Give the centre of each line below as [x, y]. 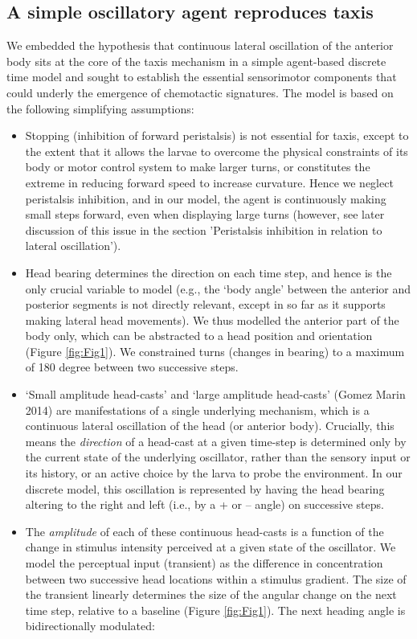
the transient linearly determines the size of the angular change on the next [211, 594]
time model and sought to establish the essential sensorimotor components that [202, 77]
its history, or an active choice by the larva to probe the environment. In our [214, 473]
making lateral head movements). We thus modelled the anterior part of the [212, 319]
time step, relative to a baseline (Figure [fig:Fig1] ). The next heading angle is [215, 610]
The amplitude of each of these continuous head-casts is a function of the [204, 531]
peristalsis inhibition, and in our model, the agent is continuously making [206, 198]
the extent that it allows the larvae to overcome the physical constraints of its [217, 151]
